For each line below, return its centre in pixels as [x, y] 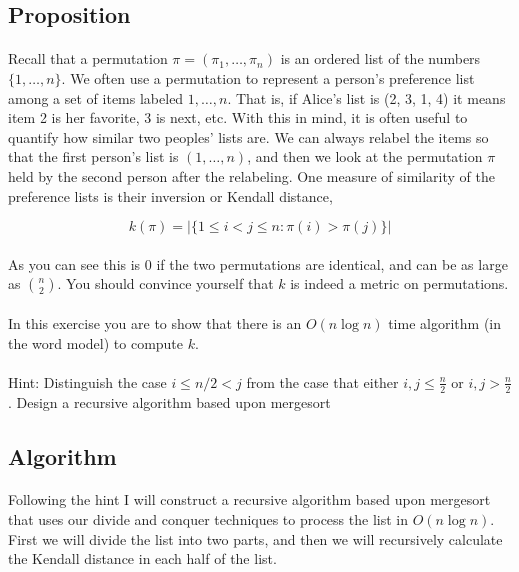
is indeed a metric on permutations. [399, 283]
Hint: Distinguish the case [87, 381]
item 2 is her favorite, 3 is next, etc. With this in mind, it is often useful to [238, 117]
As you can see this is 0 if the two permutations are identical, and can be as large [258, 263]
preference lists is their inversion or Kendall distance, [170, 195]
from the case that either [322, 381]
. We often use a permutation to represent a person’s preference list [268, 77]
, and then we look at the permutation [365, 156]
